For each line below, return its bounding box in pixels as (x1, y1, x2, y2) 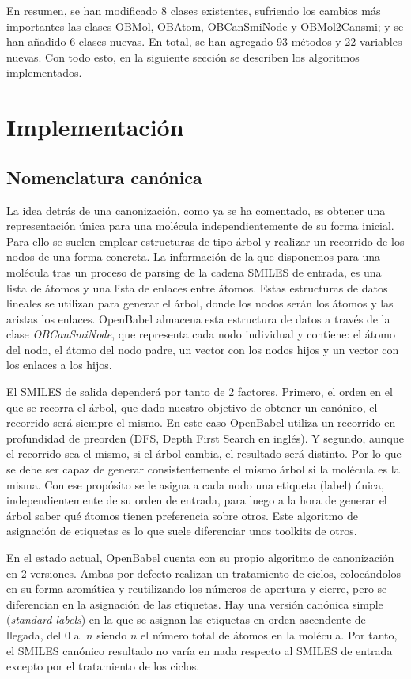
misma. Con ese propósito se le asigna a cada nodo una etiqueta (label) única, (6, 476, 384, 492)
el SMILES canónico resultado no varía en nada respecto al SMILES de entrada (6, 642, 393, 658)
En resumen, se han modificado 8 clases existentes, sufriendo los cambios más (6, 2, 381, 18)
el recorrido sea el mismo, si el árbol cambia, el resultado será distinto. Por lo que (6, 445, 402, 462)
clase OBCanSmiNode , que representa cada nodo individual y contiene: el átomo (6, 326, 395, 342)
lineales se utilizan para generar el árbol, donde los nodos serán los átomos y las (6, 295, 394, 311)
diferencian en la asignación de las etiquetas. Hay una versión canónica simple (6, 595, 383, 612)
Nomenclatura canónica (6, 164, 202, 189)
